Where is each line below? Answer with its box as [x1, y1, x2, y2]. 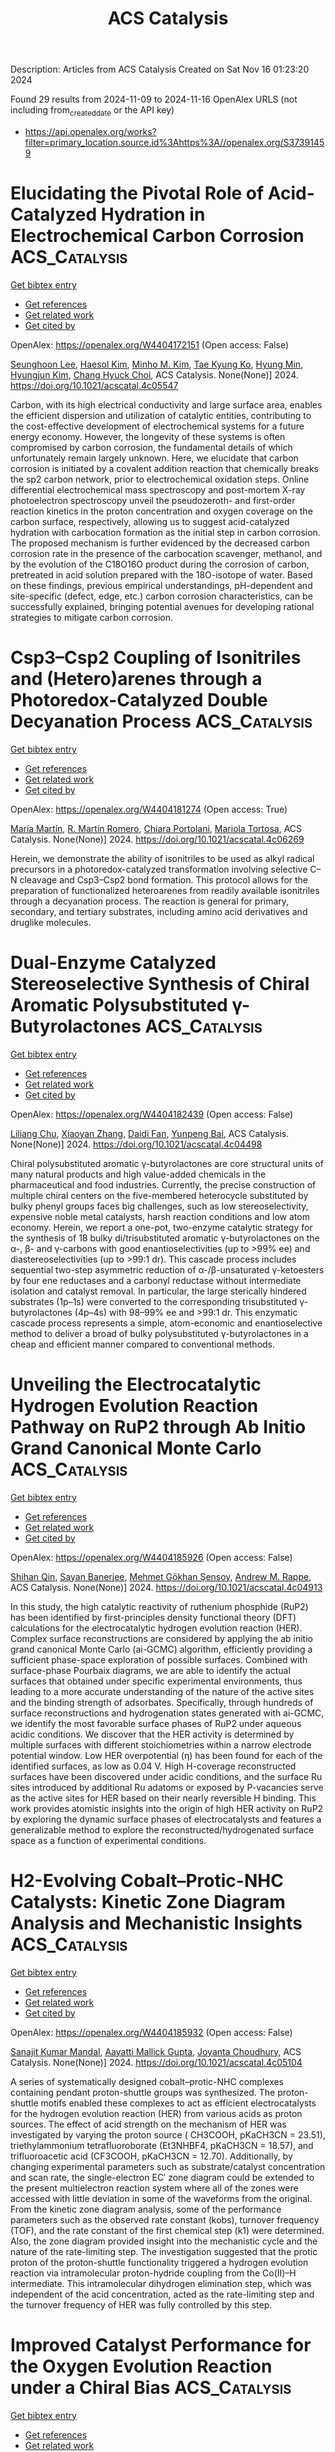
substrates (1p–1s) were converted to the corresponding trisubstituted [10, 1295, 298, 1307]
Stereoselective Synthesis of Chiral [10, 973, 310, 996]
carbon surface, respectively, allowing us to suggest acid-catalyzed [10, 515, 290, 527]
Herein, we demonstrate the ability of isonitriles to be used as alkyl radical [10, 852, 315, 864]
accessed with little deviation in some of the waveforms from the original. [10, 2192, 313, 2204]
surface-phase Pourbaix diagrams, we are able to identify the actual [10, 1664, 291, 1676]
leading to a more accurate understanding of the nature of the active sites [10, 1685, 315, 1697]
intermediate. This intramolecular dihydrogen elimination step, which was [10, 2277, 312, 2289]
